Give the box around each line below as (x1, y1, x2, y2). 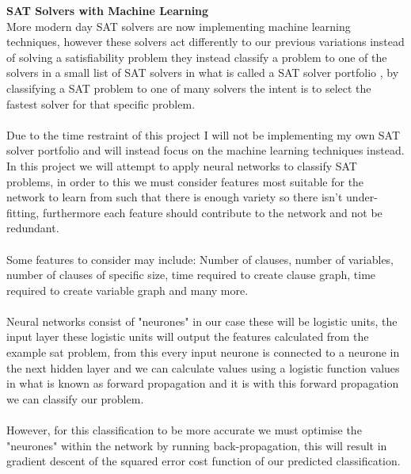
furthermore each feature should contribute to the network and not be (42, 204, 382, 220)
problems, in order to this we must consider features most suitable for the (6, 173, 364, 189)
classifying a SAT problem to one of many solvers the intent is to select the (6, 79, 371, 96)
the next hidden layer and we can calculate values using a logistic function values (6, 359, 400, 376)
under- (346, 189, 378, 205)
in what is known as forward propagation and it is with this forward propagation (6, 375, 399, 392)
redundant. (6, 220, 59, 236)
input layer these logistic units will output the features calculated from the (6, 328, 369, 345)
